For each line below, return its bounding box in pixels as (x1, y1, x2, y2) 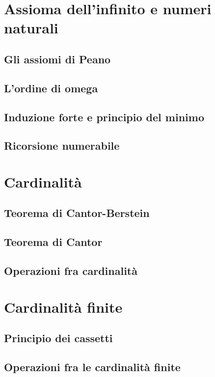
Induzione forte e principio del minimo (4, 109, 204, 124)
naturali (4, 18, 58, 38)
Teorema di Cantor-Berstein (4, 205, 150, 220)
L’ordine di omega (4, 80, 98, 95)
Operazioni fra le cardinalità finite (4, 359, 181, 374)
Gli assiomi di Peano (4, 51, 111, 66)
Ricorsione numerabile (4, 138, 120, 153)
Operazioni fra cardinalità (4, 263, 137, 278)
